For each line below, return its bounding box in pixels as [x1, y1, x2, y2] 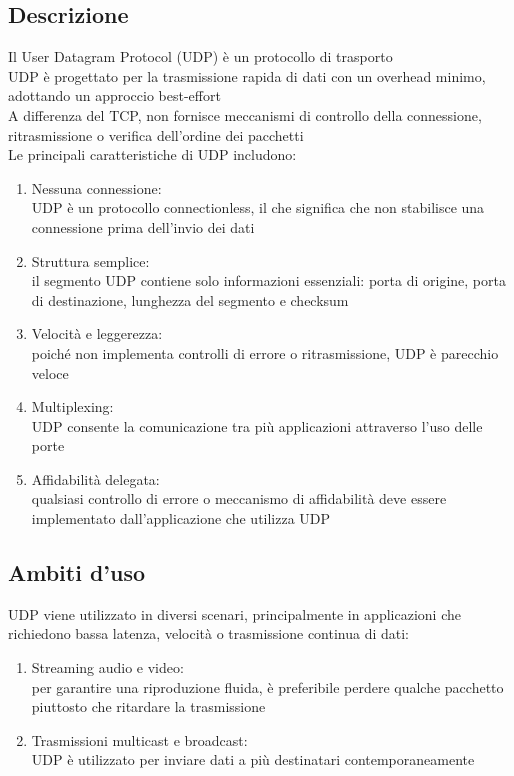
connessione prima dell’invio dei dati [31, 216, 255, 237]
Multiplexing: [31, 396, 114, 417]
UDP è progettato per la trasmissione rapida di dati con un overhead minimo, [8, 65, 486, 86]
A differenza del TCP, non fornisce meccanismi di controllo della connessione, [8, 104, 482, 125]
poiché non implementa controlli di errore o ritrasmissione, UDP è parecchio [31, 342, 499, 363]
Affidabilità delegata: [31, 468, 160, 489]
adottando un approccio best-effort [8, 85, 221, 106]
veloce [31, 362, 69, 383]
